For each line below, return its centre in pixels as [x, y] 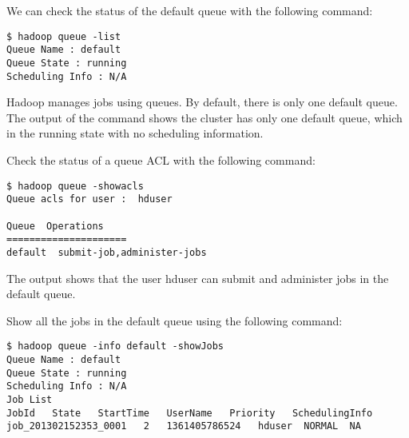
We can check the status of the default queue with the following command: [190, 10]
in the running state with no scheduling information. [135, 133]
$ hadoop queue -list [64, 36]
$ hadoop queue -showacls [75, 186]
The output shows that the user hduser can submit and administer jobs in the [198, 278]
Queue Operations [55, 226]
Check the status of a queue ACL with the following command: [161, 160]
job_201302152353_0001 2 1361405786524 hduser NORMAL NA [184, 426]
